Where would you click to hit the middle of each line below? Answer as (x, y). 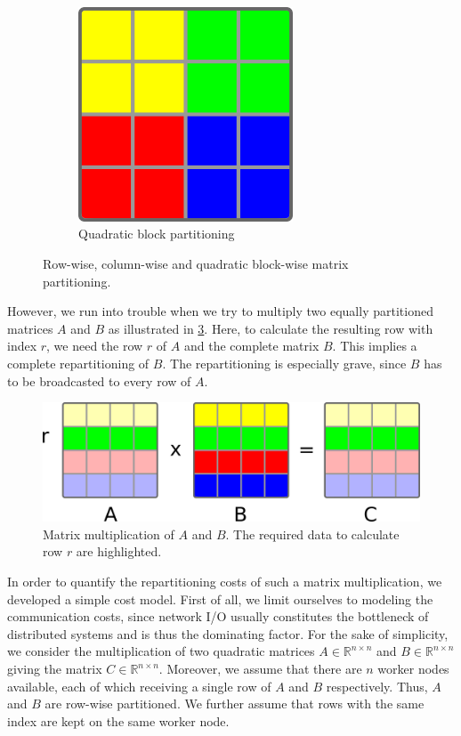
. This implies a (375, 346)
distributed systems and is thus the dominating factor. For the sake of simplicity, (228, 633)
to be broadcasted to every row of (99, 380)
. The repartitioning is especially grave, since (284, 363)
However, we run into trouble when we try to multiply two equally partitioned (220, 311)
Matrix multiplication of (109, 534)
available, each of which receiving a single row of (139, 686)
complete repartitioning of (78, 363)
